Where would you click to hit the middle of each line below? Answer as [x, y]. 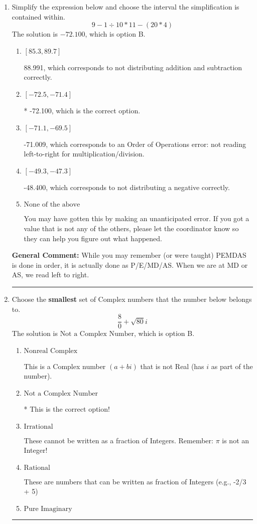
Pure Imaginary [48, 509]
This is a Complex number [65, 366]
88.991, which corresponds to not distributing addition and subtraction [133, 67]
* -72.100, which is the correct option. [82, 110]
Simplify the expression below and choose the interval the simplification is [125, 7]
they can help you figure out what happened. [93, 238]
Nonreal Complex [51, 351]
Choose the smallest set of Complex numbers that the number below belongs [132, 299]
